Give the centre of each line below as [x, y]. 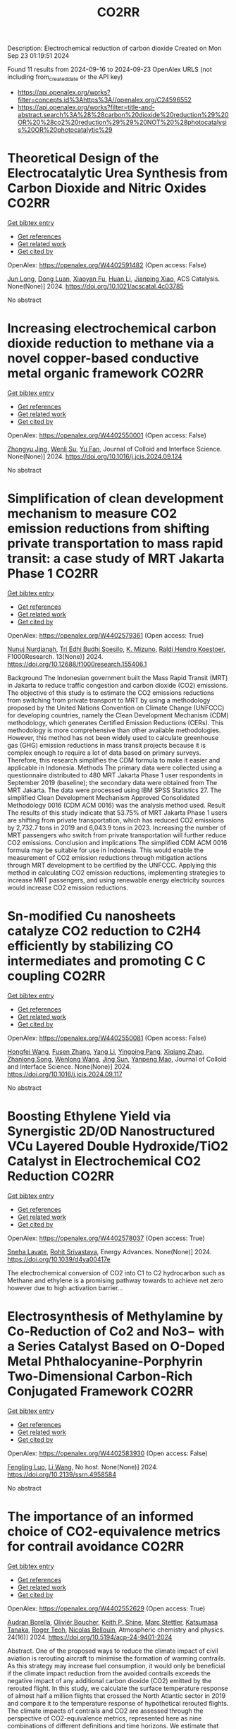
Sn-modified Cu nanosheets [92, 916]
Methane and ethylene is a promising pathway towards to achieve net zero [116, 1280]
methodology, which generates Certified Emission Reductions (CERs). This [116, 722]
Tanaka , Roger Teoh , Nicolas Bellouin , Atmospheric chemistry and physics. [116, 1630]
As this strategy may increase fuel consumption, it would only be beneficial [116, 1666]
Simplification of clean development [116, 499]
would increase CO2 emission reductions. [68, 887]
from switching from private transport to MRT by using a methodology [109, 700]
